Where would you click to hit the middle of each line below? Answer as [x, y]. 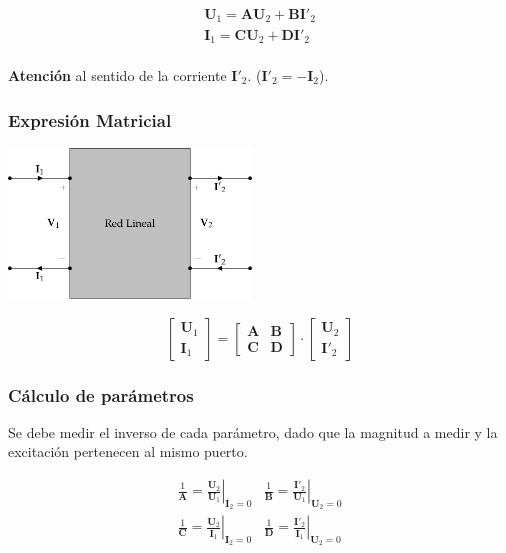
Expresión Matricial [90, 119]
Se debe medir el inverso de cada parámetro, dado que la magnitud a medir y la [253, 431]
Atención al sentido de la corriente [117, 75]
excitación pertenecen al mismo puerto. [128, 451]
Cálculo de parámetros [101, 394]
